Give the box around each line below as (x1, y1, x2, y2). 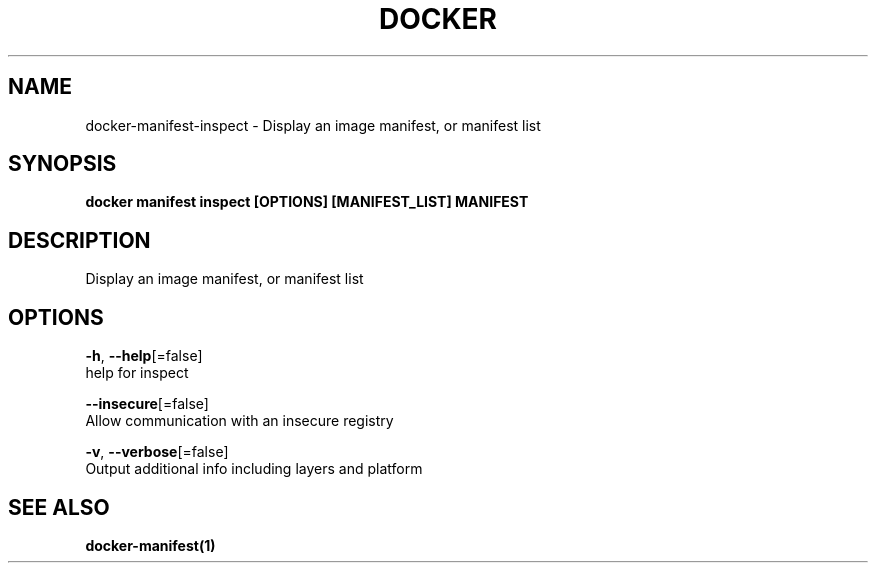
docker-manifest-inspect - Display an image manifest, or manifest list (85, 116, 541, 134)
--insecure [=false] (85, 395, 209, 413)
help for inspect (85, 364, 189, 382)
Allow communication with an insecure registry (85, 412, 394, 430)
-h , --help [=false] (85, 347, 203, 365)
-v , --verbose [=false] (85, 443, 229, 461)
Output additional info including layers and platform (85, 460, 423, 478)
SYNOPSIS (8, 151, 117, 177)
